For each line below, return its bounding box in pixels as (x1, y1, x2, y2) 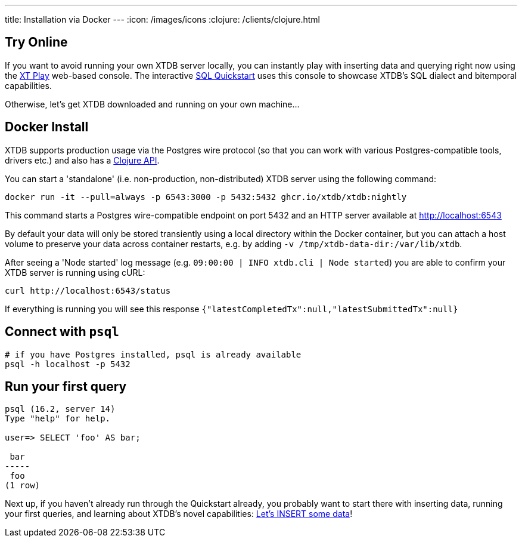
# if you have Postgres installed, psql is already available (5, 349, 302, 359)
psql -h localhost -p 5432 (5, 359, 130, 369)
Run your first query (5, 378, 127, 394)
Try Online (5, 35, 68, 50)
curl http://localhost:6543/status (5, 285, 171, 295)
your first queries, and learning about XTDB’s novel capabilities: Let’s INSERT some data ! (5, 509, 353, 519)
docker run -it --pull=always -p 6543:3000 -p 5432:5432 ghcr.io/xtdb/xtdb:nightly (5, 192, 407, 202)
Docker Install (5, 119, 89, 135)
